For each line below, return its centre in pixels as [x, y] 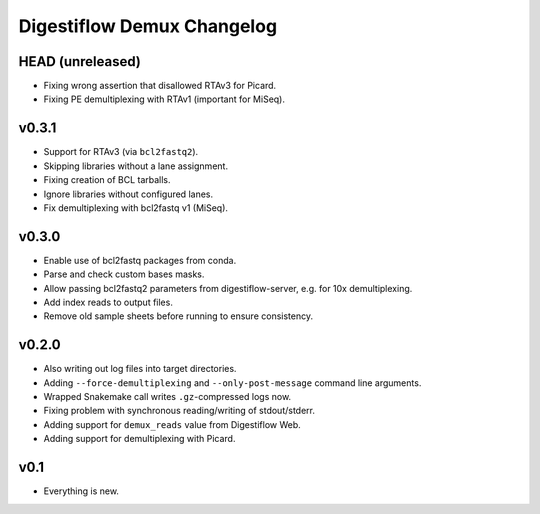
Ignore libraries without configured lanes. [128, 194]
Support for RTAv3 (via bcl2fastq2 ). [121, 152]
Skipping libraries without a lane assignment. [136, 166]
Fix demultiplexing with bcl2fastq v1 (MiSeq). [136, 207]
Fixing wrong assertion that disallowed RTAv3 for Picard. [160, 86]
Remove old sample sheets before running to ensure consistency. [178, 316]
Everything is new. [81, 491]
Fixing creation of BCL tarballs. [107, 180]
